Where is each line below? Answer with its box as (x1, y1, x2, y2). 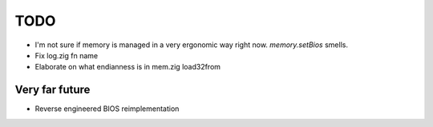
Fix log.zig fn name (34, 50, 99, 60)
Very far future (14, 83, 91, 97)
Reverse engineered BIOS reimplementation (34, 104, 180, 113)
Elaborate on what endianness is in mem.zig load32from (34, 62, 221, 72)
